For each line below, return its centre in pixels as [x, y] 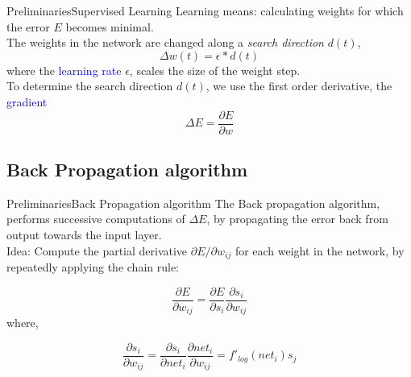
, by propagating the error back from [297, 219]
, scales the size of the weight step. [215, 70]
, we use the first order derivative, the [299, 86]
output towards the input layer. [84, 235]
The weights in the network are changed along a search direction [165, 42]
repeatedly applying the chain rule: [93, 267]
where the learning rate [64, 70]
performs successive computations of [96, 219]
